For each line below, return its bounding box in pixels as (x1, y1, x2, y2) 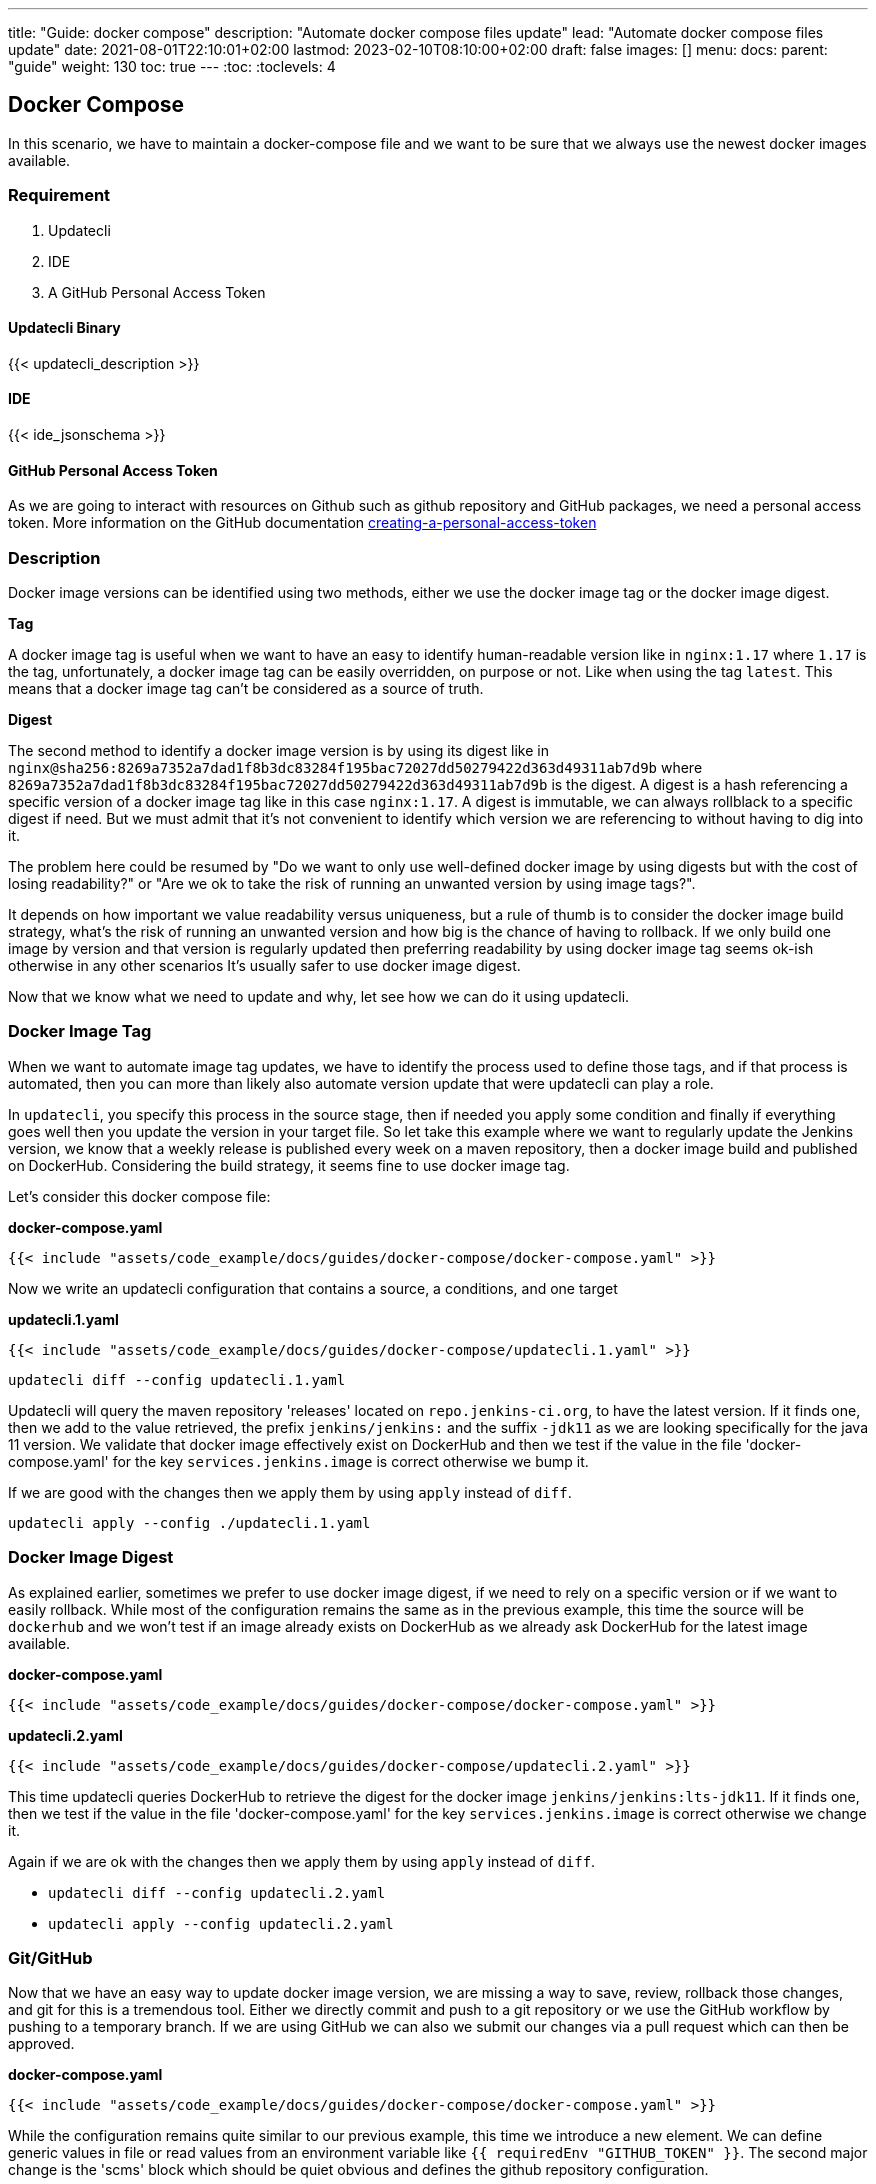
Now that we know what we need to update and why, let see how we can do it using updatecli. (8, 988, 630, 1005)
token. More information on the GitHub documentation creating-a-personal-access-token (8, 514, 597, 532)
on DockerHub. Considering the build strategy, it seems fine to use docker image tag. (8, 1156, 570, 1174)
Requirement (8, 185, 111, 206)
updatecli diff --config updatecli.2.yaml (48, 1884, 386, 1901)
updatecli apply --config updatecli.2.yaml (48, 1915, 394, 1932)
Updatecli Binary (8, 319, 121, 337)
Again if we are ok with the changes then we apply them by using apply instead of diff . (8, 1852, 596, 1870)
